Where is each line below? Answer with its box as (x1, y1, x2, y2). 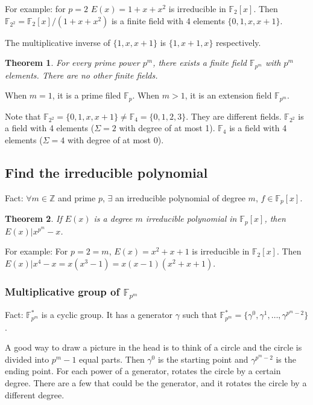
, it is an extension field (185, 89, 272, 102)
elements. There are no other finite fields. (5, 68, 158, 81)
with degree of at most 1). (119, 121, 215, 134)
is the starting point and (157, 352, 248, 365)
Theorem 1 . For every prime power (5, 56, 140, 69)
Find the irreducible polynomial (5, 163, 208, 182)
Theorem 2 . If (5, 212, 62, 225)
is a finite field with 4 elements (111, 14, 225, 27)
